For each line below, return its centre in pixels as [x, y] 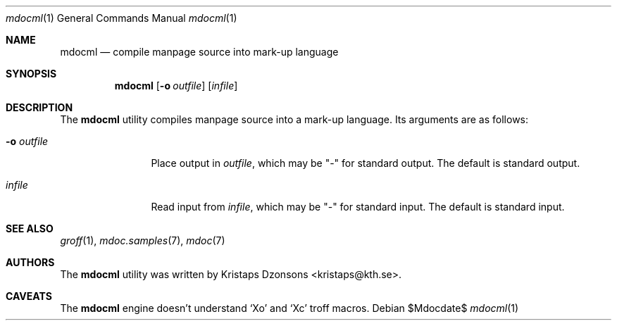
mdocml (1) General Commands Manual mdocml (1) [121, 18]
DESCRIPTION [39, 107]
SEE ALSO [30, 228]
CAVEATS [29, 296]
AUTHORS [30, 262]
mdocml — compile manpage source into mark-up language [199, 52]
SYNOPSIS [31, 74]
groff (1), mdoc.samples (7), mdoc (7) [143, 240]
